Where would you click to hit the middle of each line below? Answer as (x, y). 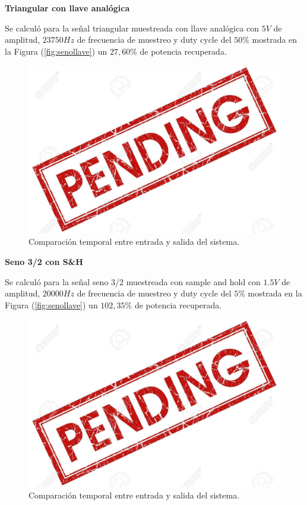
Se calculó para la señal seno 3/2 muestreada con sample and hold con (133, 281)
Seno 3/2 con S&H (44, 261)
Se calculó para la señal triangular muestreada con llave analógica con (132, 28)
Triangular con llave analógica (67, 8)
